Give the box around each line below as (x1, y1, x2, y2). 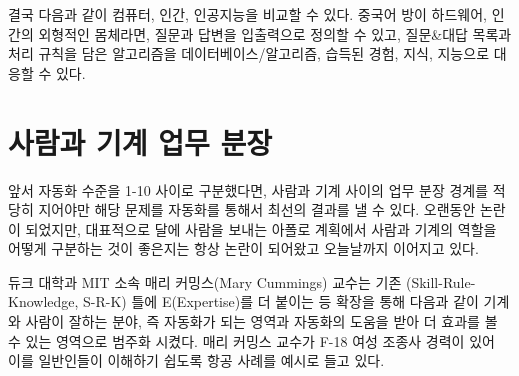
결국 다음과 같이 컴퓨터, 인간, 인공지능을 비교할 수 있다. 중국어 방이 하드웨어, (8, 4, 488, 24)
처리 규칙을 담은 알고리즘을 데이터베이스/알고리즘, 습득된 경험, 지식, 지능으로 (8, 43, 490, 64)
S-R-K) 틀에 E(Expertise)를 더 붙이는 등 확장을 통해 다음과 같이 (83, 291, 479, 312)
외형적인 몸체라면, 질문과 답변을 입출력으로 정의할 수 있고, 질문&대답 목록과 (38, 23, 512, 44)
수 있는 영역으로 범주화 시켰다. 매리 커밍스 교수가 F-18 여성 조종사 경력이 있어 (8, 330, 495, 351)
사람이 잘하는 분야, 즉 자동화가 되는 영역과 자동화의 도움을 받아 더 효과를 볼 (25, 311, 498, 332)
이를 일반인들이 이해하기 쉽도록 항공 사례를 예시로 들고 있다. (8, 350, 385, 371)
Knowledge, (8, 291, 79, 312)
